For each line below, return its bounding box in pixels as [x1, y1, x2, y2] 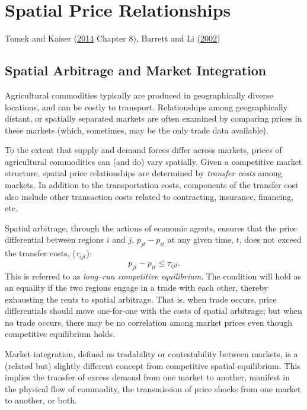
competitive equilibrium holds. [5, 328, 116, 340]
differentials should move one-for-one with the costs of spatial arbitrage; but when [5, 304, 302, 317]
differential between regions [5, 233, 104, 246]
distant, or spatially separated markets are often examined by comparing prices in [5, 112, 302, 125]
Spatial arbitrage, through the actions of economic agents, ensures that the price [5, 221, 297, 234]
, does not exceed [239, 233, 302, 246]
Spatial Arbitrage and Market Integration [5, 61, 267, 80]
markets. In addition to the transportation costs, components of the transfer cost [5, 179, 299, 191]
